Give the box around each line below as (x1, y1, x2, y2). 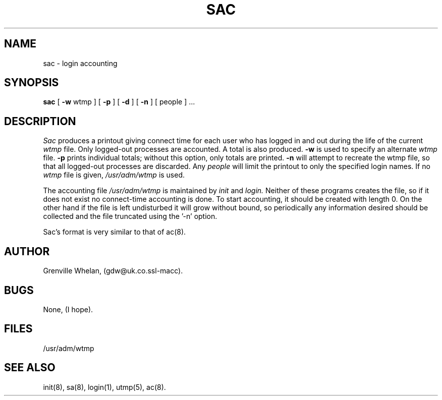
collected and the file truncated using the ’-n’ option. (43, 212, 217, 221)
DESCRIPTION (4, 115, 76, 128)
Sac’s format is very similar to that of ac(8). (43, 227, 186, 237)
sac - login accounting (43, 59, 118, 68)
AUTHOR (4, 245, 50, 258)
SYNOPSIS (4, 76, 59, 89)
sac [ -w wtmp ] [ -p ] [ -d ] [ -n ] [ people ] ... (43, 97, 195, 106)
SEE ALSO (4, 361, 56, 374)
